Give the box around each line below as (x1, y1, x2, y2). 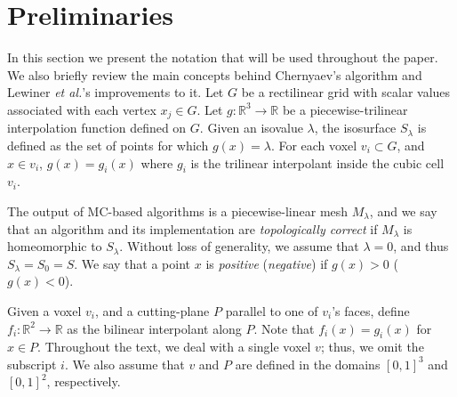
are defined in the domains (235, 354, 381, 373)
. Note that (253, 319, 315, 337)
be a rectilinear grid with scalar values (241, 83, 451, 101)
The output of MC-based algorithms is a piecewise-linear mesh (7, 201, 349, 220)
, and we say (369, 201, 437, 220)
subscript (7, 354, 57, 373)
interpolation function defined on (7, 118, 187, 137)
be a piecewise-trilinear (282, 100, 408, 118)
